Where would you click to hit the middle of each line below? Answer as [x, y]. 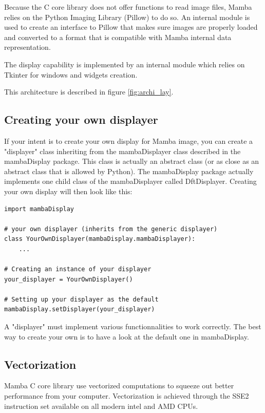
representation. [27, 47]
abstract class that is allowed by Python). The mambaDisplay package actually [129, 171]
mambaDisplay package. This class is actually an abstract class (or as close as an [132, 161]
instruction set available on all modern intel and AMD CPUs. [101, 406]
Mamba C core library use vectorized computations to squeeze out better [119, 386]
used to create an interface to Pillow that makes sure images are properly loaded [131, 27]
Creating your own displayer [81, 119]
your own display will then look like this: [68, 191]
